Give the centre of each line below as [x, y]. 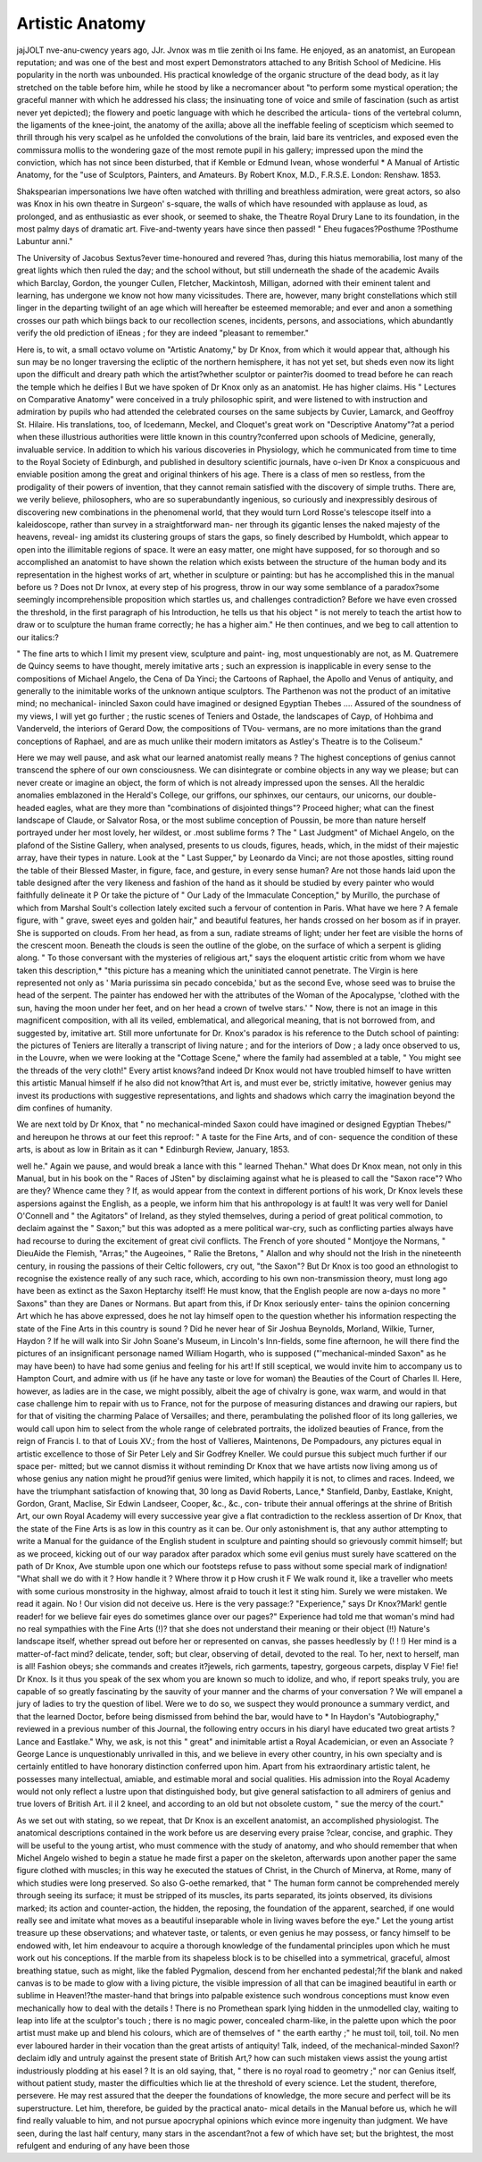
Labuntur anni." [45, 241]
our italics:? [38, 637]
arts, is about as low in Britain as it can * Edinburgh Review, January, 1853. [153, 1150]
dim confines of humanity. [65, 1108]
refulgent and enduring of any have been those [103, 2145]
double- [422, 795]
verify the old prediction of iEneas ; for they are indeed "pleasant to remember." [163, 333]
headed [30, 807]
